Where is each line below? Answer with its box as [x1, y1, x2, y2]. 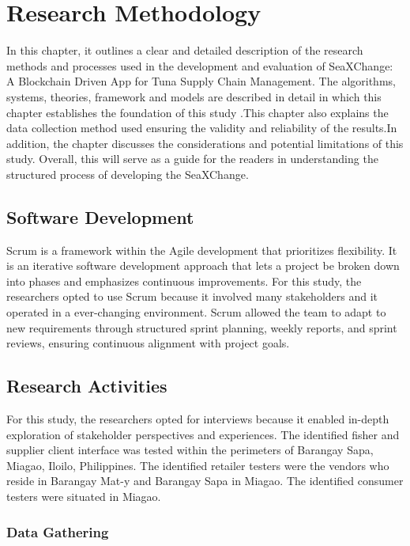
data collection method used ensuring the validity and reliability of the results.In [6, 119, 397, 136]
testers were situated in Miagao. [6, 488, 161, 504]
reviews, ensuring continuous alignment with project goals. [6, 335, 290, 351]
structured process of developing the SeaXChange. [6, 165, 249, 182]
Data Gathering [6, 521, 109, 541]
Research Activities [6, 373, 167, 398]
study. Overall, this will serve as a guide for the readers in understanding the [6, 150, 378, 167]
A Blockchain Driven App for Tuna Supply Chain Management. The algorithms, [6, 73, 396, 89]
